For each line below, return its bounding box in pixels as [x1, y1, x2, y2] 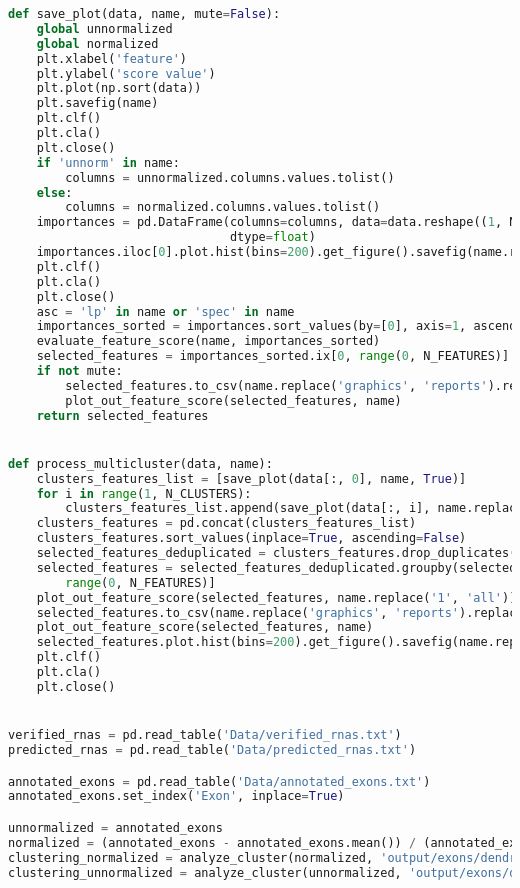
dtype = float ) [229, 230, 316, 245]
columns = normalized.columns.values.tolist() [65, 200, 381, 215]
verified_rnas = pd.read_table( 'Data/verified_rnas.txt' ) [8, 728, 402, 743]
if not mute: [36, 364, 123, 378]
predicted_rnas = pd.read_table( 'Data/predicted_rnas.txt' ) [8, 743, 417, 757]
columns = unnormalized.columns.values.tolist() [65, 170, 395, 185]
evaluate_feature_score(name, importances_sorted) [36, 334, 381, 349]
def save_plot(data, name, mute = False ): [8, 7, 281, 21]
